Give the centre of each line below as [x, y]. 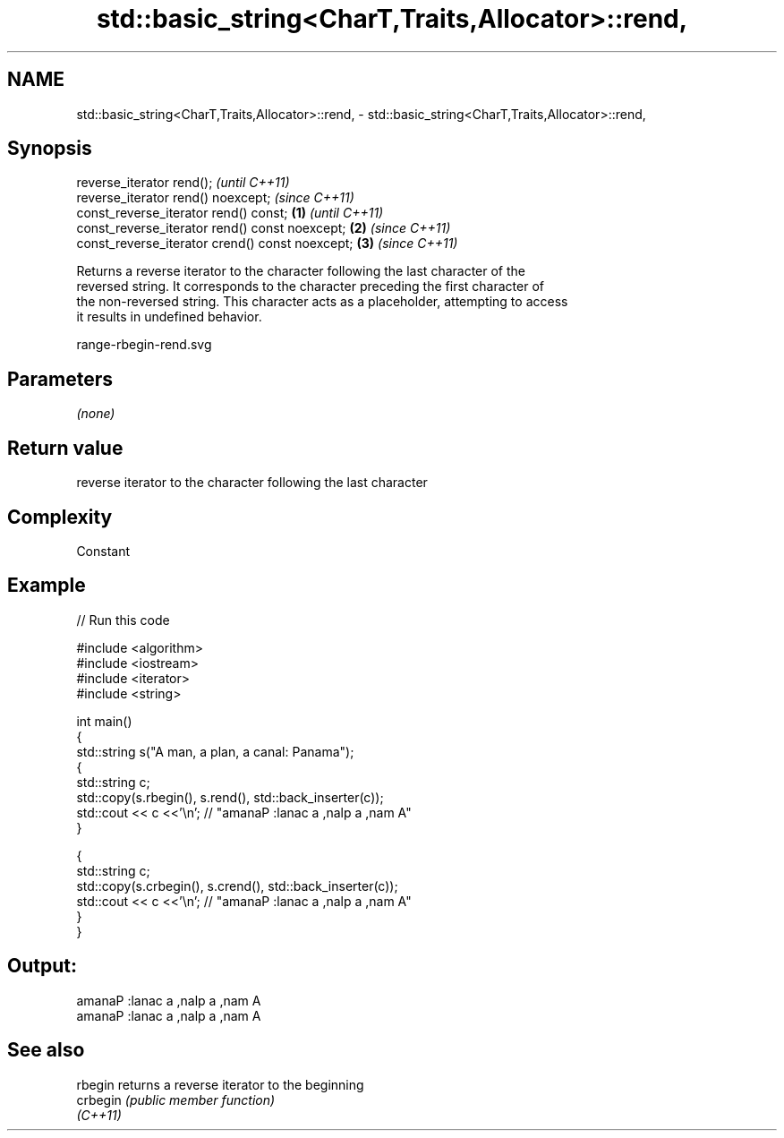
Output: [42, 966]
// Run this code [123, 620]
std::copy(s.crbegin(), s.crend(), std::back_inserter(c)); [237, 886]
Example [47, 586]
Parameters [60, 379]
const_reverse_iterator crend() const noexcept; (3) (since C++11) [267, 244]
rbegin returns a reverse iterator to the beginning [220, 1084]
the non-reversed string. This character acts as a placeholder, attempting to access [322, 302]
